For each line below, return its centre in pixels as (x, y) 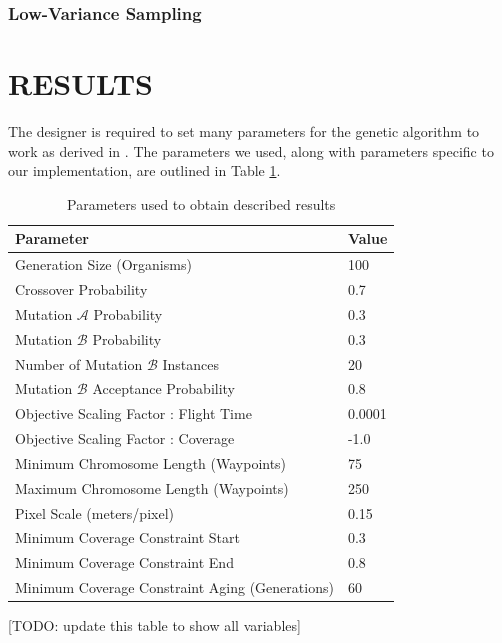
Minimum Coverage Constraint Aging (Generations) (174, 587)
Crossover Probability (81, 289)
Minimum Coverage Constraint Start (127, 537)
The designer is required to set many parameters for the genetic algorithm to (244, 130)
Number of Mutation (79, 363)
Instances (191, 363)
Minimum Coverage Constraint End (124, 562)
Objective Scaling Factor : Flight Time (133, 413)
